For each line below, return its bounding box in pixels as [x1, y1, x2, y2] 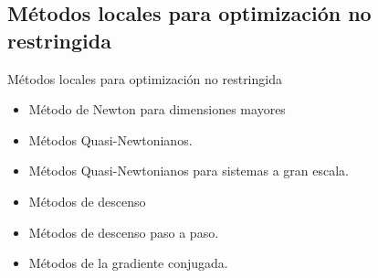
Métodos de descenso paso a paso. [28, 222, 219, 241]
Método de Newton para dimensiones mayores [28, 100, 286, 119]
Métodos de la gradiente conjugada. [28, 253, 228, 273]
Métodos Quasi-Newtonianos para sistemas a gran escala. [28, 161, 349, 180]
